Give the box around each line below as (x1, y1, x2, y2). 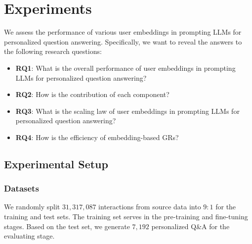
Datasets (4, 182, 39, 195)
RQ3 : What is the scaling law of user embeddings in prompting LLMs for (15, 105, 240, 116)
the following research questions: (4, 46, 102, 56)
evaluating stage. (4, 231, 55, 241)
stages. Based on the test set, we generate (4, 221, 130, 231)
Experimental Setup (4, 156, 108, 171)
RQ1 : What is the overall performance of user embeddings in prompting (15, 62, 236, 73)
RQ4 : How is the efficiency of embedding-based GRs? (15, 132, 179, 142)
